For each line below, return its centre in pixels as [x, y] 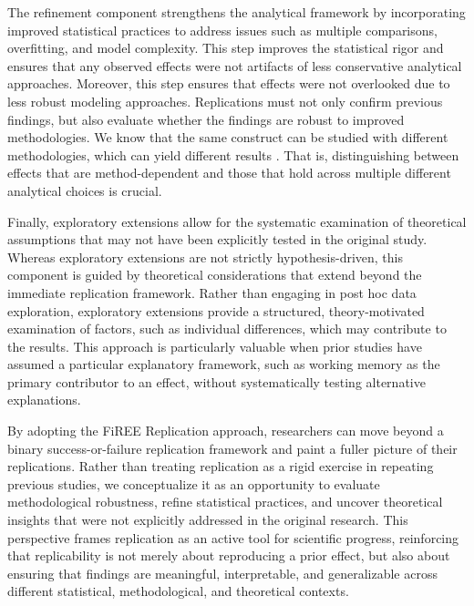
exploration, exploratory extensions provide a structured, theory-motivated [216, 310]
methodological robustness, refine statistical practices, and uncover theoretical [225, 502]
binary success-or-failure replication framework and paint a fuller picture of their [232, 448]
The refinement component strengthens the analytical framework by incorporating [237, 12]
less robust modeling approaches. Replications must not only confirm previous [225, 101]
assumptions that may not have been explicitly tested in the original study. [217, 239]
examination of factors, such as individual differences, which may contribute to [227, 329]
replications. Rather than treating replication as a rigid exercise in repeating [221, 466]
